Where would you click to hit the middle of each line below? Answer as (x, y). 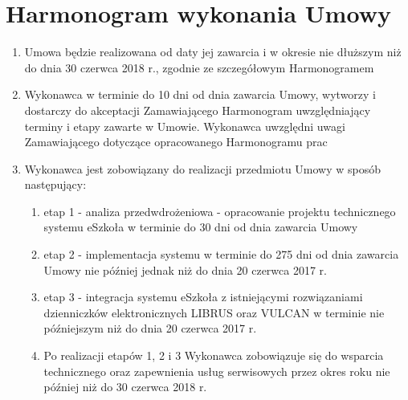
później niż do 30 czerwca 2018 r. (125, 387)
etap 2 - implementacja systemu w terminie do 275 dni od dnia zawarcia (221, 254)
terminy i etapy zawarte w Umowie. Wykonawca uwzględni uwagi (185, 126)
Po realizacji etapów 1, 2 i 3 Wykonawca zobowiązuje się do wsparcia (214, 355)
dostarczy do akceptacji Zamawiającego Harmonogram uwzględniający (198, 110)
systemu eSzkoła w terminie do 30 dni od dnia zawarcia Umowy (201, 227)
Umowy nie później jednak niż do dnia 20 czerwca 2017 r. (185, 269)
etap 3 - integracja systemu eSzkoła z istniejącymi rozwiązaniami (203, 297)
